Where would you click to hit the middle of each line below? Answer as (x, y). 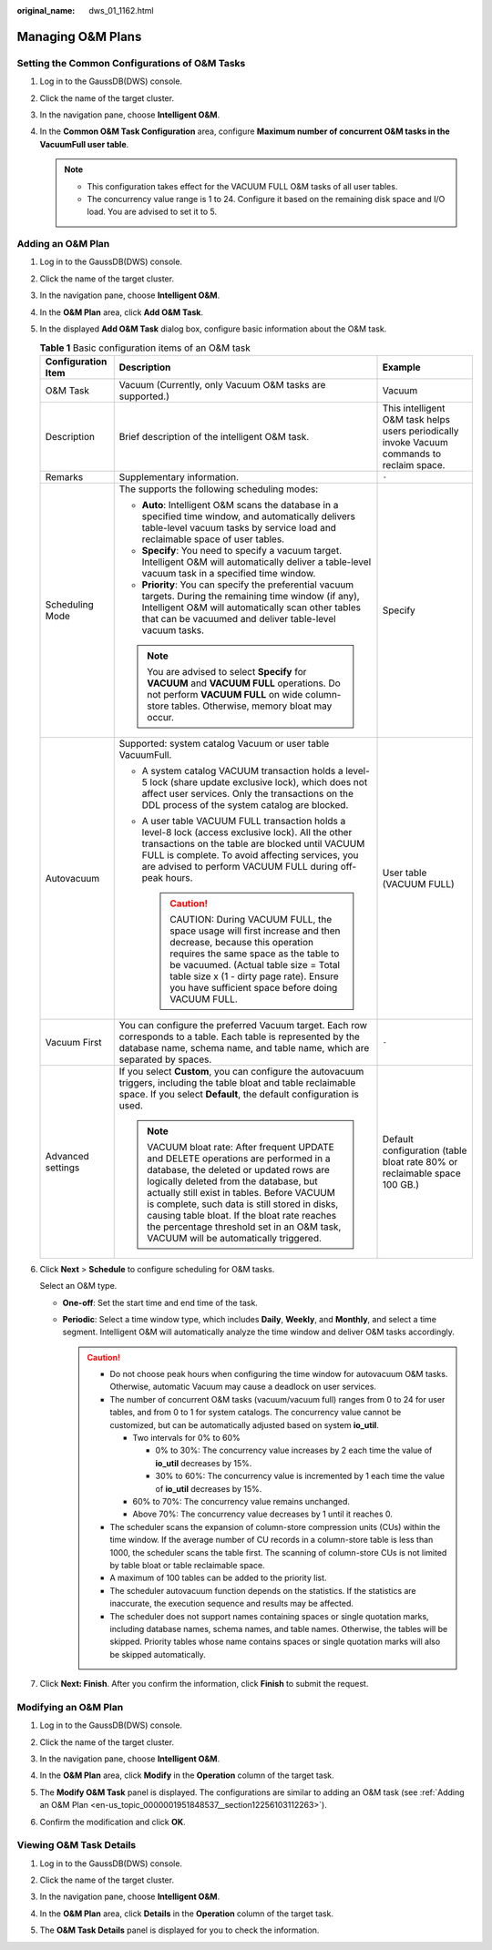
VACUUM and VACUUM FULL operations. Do (244, 683)
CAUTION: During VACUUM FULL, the (251, 919)
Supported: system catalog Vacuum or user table (224, 743)
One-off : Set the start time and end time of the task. (160, 1302)
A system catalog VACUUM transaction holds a (242, 771)
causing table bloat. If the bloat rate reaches (242, 1215)
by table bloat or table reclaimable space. (187, 1565)
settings (62, 1168)
